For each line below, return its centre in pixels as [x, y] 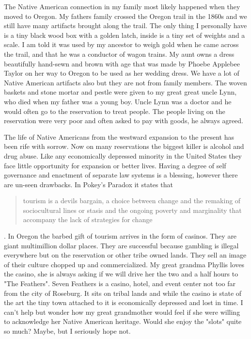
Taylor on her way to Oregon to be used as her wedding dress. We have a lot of [122, 73]
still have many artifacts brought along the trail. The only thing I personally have [125, 25]
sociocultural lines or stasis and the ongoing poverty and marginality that [132, 210]
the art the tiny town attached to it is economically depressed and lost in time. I [124, 302]
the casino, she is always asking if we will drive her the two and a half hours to [121, 274]
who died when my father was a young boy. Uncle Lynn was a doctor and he [118, 101]
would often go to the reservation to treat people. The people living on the [115, 111]
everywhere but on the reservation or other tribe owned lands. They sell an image [125, 255]
